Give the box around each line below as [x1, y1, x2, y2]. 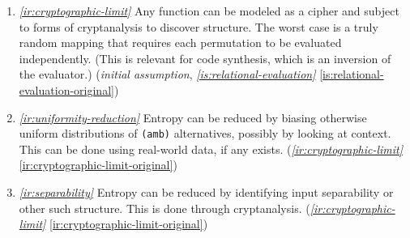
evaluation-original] [19, 81, 114, 98]
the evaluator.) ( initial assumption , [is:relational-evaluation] [19, 66, 316, 83]
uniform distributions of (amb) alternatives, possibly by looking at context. [19, 125, 391, 142]
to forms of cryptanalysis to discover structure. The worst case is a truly [19, 18, 378, 35]
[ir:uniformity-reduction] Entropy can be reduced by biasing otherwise [19, 108, 367, 125]
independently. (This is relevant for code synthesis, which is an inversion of [19, 49, 391, 66]
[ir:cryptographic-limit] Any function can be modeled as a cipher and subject [19, 2, 399, 19]
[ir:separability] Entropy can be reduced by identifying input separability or [19, 184, 394, 200]
